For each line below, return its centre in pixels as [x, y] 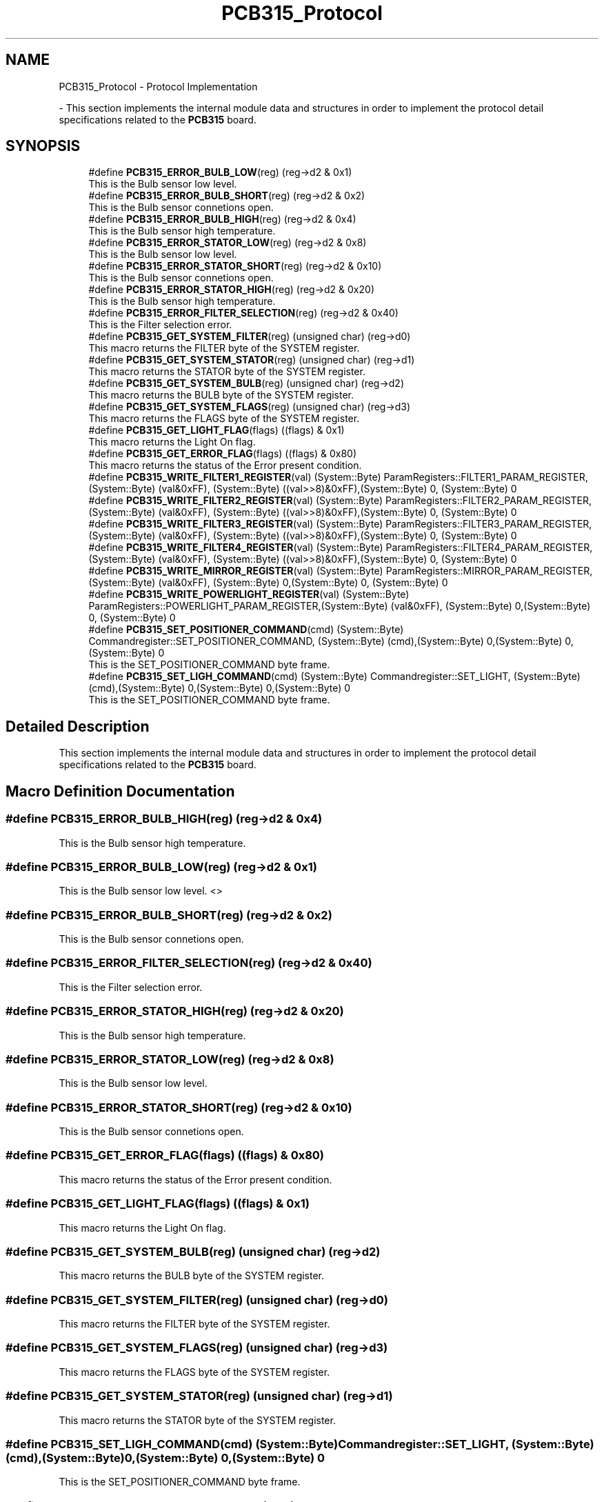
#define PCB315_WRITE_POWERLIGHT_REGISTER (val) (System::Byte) [249, 594]
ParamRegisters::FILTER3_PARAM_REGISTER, [489, 524]
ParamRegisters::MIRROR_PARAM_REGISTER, [489, 571]
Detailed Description [78, 726]
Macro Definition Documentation [120, 791]
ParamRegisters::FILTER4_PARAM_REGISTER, [489, 548]
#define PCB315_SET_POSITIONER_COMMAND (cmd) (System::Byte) [246, 630]
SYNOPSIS [43, 146]
